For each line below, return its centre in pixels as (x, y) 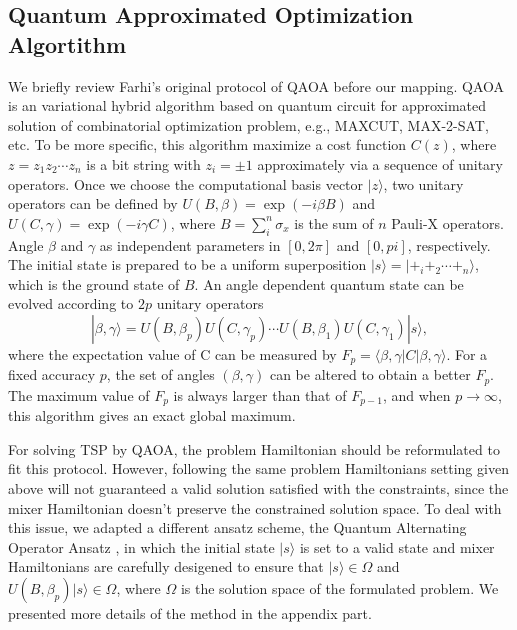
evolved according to (71, 303)
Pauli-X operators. (447, 222)
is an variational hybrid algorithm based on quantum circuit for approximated (247, 105)
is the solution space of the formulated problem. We (339, 588)
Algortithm (67, 43)
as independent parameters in (190, 244)
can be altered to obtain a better (370, 374)
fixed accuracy (52, 374)
